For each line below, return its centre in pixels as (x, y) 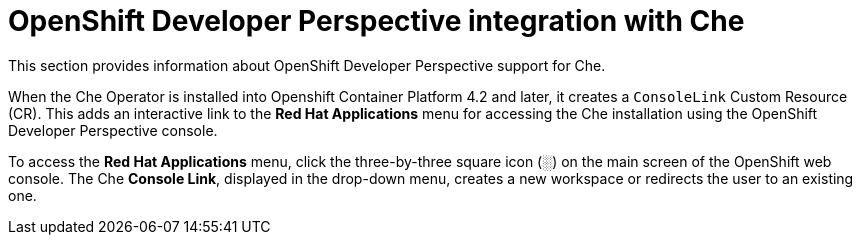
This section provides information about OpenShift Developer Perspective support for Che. (307, 65)
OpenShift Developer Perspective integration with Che (376, 21)
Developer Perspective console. (113, 130)
